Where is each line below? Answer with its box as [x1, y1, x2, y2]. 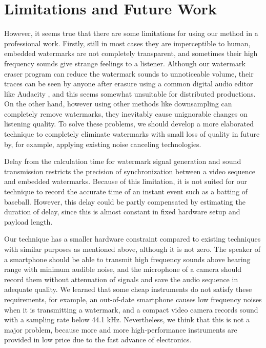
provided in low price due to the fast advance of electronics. [4, 334, 192, 345]
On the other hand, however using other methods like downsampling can [4, 98, 232, 109]
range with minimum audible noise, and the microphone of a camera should [4, 264, 242, 274]
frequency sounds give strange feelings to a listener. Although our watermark [4, 58, 245, 68]
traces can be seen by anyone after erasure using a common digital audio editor [4, 78, 253, 89]
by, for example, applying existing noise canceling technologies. [4, 138, 201, 149]
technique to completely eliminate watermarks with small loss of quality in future [4, 129, 260, 139]
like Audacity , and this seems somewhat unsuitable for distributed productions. [4, 88, 256, 99]
